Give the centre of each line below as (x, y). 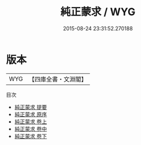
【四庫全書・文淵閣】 (58, 79)
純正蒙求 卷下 (31, 136)
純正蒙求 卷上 (31, 121)
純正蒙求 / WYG (98, 12)
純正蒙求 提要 (31, 107)
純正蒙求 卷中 (31, 129)
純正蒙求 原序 (31, 114)
